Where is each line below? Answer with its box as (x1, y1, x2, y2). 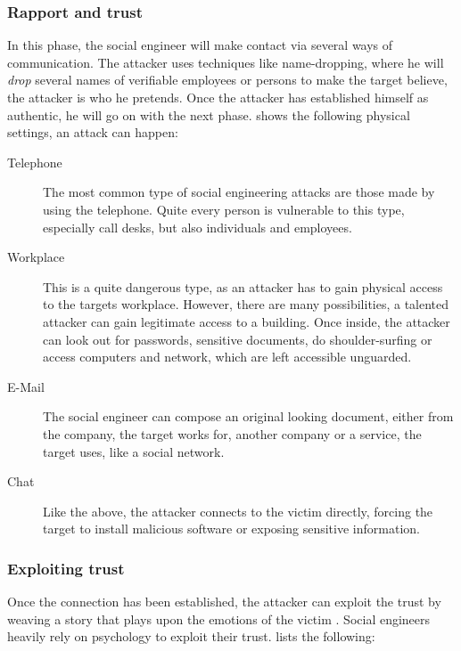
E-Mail (7, 377, 45, 395)
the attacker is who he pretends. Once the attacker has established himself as (7, 88, 429, 106)
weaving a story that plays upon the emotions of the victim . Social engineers (7, 609, 431, 628)
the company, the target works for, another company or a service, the (43, 424, 422, 443)
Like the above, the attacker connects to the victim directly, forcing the (43, 501, 433, 520)
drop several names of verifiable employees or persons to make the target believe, (7, 70, 448, 89)
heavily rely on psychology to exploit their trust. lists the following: (7, 627, 375, 646)
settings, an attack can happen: (7, 123, 178, 142)
